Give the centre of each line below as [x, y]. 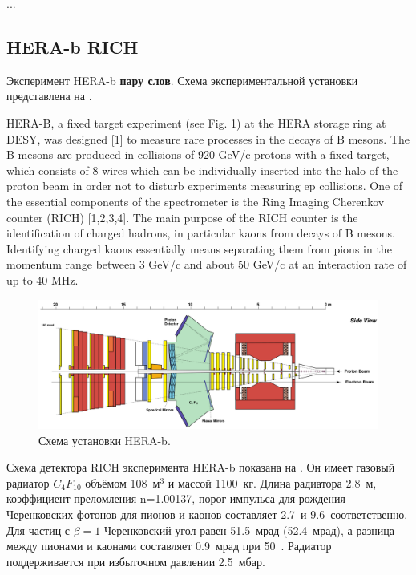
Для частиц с [38, 530]
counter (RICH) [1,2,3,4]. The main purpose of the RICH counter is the [182, 217]
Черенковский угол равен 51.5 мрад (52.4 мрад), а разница [249, 530]
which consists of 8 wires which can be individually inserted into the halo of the [202, 170]
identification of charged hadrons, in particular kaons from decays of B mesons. [201, 233]
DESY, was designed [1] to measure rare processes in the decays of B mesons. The [208, 138]
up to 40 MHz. [42, 279]
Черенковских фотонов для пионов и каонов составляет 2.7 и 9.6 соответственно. [207, 514]
